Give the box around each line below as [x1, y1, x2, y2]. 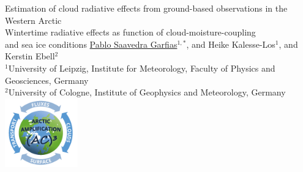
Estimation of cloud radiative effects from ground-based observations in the [5, 2, 288, 14]
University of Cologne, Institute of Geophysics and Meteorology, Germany [8, 86, 286, 99]
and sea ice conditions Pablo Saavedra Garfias [5, 37, 178, 50]
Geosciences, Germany [5, 73, 89, 86]
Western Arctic [5, 13, 62, 26]
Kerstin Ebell [5, 50, 55, 62]
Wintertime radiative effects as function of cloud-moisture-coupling [5, 26, 256, 39]
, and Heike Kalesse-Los [186, 37, 275, 50]
